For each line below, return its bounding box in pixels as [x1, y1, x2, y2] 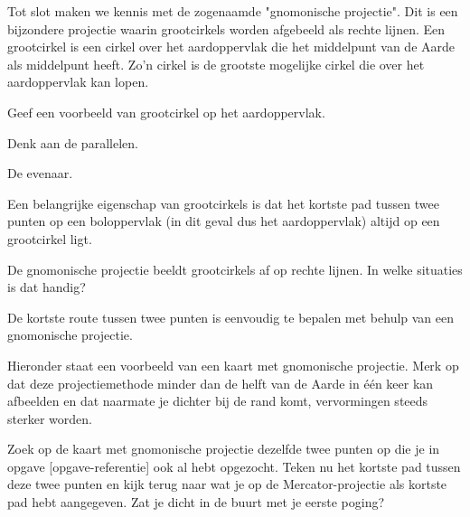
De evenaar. [7, 164, 73, 183]
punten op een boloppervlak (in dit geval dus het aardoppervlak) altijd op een [7, 211, 440, 230]
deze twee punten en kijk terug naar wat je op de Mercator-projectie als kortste [7, 475, 447, 493]
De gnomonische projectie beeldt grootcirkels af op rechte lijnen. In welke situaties [7, 259, 463, 278]
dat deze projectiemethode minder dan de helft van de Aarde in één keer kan [7, 373, 434, 392]
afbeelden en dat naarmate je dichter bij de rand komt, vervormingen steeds [7, 391, 428, 410]
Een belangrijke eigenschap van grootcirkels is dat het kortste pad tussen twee [7, 193, 439, 212]
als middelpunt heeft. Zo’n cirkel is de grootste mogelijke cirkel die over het [7, 54, 425, 73]
